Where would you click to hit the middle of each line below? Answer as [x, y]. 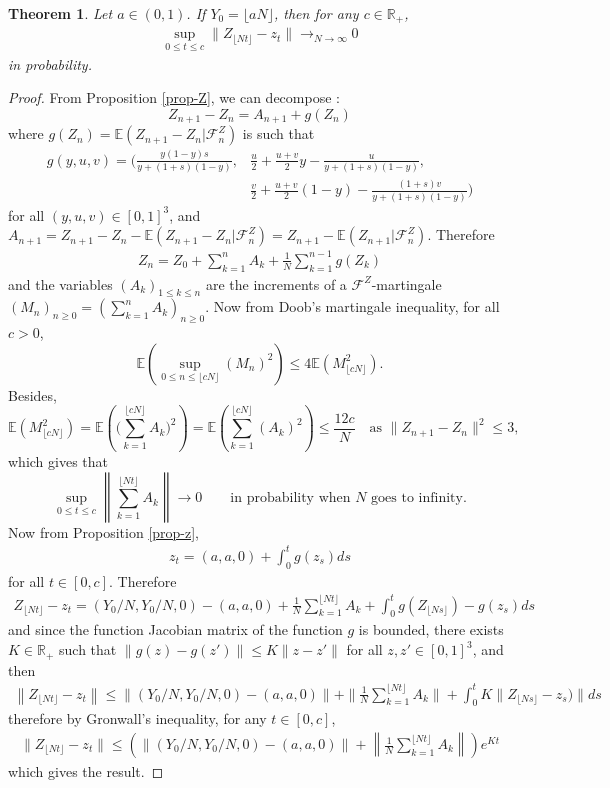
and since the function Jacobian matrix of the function [175, 629]
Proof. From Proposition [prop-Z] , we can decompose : [174, 97]
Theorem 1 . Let [60, 13]
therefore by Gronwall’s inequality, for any [137, 718]
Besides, [32, 394]
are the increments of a [276, 283]
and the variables [60, 283]
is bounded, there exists [431, 629]
